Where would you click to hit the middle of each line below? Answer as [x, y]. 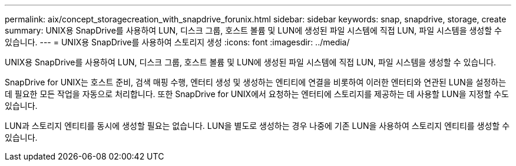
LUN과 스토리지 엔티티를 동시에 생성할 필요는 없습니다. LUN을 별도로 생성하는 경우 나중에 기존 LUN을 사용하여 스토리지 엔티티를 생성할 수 [257, 126]
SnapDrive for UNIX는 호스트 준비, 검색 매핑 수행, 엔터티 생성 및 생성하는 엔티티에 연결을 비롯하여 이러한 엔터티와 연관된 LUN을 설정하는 [256, 82]
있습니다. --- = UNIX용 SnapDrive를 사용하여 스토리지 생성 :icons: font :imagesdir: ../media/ [177, 42]
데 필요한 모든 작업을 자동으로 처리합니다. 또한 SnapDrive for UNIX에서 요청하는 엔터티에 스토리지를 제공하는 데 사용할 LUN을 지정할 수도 [257, 94]
